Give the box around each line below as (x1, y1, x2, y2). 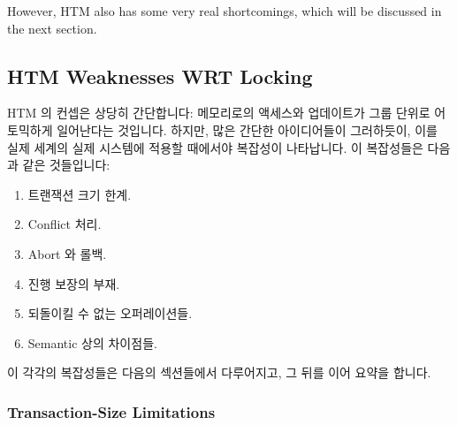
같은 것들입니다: (22, 156, 110, 174)
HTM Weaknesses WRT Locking (7, 62, 313, 89)
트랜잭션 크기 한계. (27, 185, 132, 203)
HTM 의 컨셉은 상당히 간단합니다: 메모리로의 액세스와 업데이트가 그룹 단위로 (7, 103, 430, 122)
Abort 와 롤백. (27, 244, 107, 262)
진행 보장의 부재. (27, 274, 120, 292)
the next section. (7, 19, 97, 37)
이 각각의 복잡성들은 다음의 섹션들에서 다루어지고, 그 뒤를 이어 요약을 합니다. (7, 363, 431, 382)
